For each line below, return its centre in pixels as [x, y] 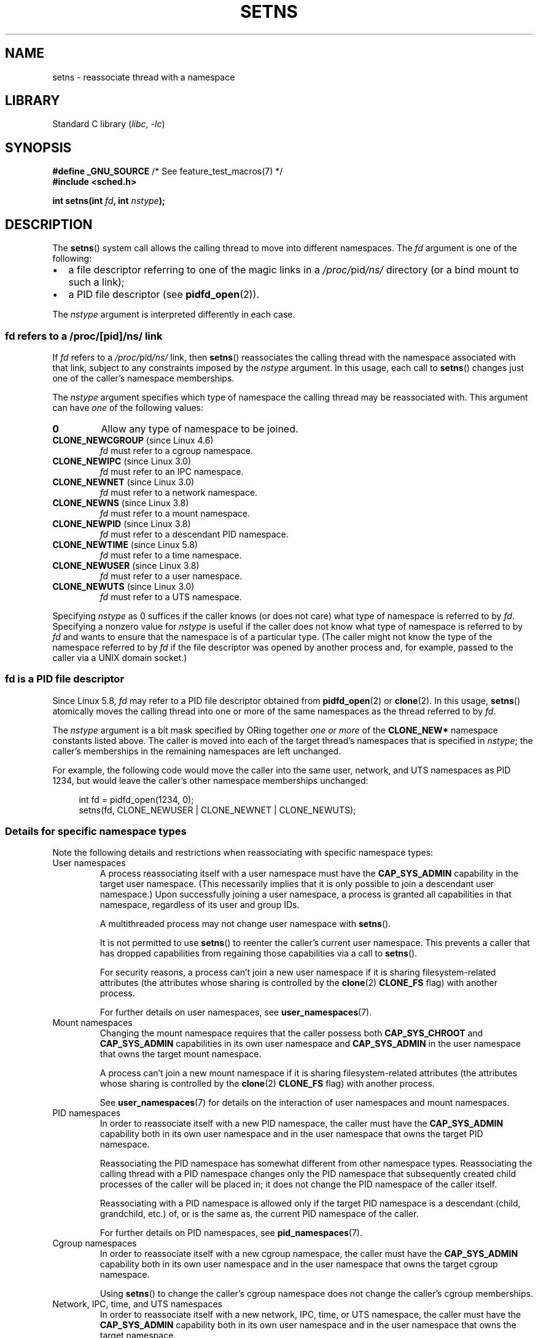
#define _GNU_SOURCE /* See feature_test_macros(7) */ [168, 171]
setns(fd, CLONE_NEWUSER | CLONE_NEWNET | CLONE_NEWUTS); [217, 810]
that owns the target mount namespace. [181, 1054]
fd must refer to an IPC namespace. [172, 471]
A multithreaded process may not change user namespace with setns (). [245, 924]
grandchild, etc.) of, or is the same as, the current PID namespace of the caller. [259, 1214]
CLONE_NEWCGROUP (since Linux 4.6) [133, 440]
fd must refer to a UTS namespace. [171, 597]
